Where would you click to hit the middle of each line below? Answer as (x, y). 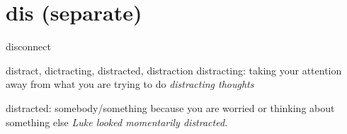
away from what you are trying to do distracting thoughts (130, 84)
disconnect (28, 46)
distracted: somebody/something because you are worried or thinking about (170, 107)
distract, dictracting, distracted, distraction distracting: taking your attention (174, 70)
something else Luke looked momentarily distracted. (117, 122)
